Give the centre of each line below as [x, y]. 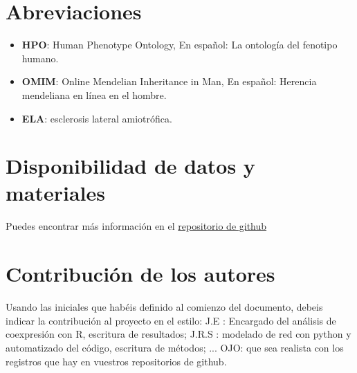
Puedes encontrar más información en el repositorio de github [136, 226]
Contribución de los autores [140, 274]
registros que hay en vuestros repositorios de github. [116, 361]
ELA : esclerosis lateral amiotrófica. [97, 118]
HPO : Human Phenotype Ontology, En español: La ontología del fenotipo [180, 45]
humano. [40, 58]
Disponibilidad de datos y [130, 166]
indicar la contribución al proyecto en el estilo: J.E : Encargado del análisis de [171, 320]
